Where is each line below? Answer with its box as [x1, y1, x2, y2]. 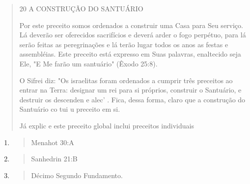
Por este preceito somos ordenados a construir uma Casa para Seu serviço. [19, 20, 243, 30]
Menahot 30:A [31, 137, 74, 147]
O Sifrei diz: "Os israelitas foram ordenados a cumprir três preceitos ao [19, 75, 233, 85]
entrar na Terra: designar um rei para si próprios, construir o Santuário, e [19, 85, 242, 95]
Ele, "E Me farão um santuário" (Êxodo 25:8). [19, 58, 158, 68]
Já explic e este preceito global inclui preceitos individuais [19, 120, 194, 130]
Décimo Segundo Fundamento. [31, 170, 123, 180]
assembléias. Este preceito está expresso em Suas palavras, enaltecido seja [19, 49, 241, 59]
